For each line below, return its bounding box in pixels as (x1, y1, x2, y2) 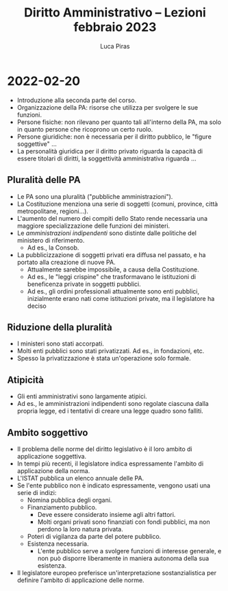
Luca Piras (100, 42, 130, 50)
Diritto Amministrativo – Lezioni (23, 5, 207, 21)
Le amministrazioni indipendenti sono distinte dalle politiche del (16, 228, 197, 237)
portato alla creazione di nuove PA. (16, 258, 116, 266)
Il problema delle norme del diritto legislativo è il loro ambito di (16, 444, 193, 453)
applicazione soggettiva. (16, 452, 87, 460)
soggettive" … (16, 139, 57, 148)
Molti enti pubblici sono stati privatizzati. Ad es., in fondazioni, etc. (16, 347, 205, 355)
